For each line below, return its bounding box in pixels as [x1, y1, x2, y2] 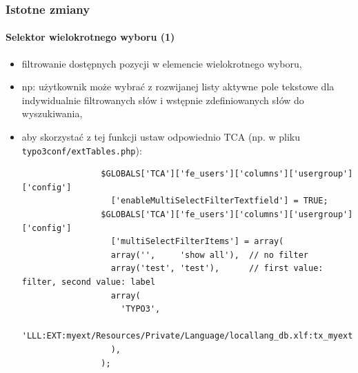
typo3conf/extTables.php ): [21, 143, 142, 157]
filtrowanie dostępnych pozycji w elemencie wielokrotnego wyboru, [21, 56, 302, 70]
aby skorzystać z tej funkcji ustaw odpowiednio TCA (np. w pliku [21, 130, 300, 144]
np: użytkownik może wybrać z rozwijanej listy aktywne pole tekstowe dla [21, 79, 335, 94]
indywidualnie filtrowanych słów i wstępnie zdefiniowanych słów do [21, 92, 304, 107]
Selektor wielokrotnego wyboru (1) [6, 30, 175, 44]
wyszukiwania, [21, 106, 83, 121]
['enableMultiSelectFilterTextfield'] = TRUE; [110, 196, 328, 206]
